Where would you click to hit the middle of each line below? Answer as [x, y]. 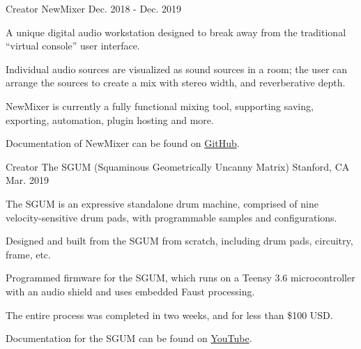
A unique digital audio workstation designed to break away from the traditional [176, 32]
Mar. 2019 [27, 180]
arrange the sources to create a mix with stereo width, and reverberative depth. [176, 83]
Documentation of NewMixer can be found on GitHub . [123, 143]
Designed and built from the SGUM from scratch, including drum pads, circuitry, [179, 241]
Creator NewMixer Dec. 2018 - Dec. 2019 [94, 8]
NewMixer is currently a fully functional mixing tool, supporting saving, [160, 106]
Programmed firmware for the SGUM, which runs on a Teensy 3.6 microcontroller [180, 278]
